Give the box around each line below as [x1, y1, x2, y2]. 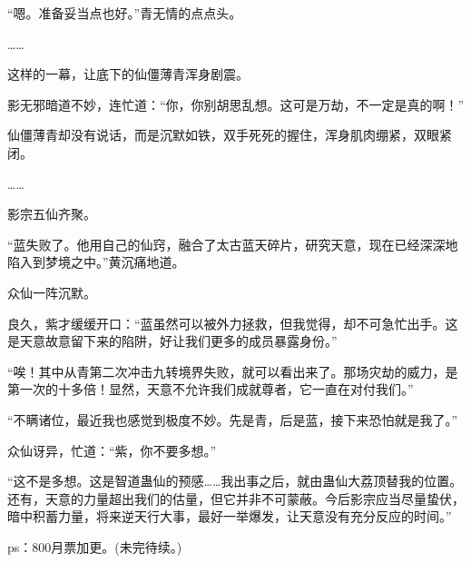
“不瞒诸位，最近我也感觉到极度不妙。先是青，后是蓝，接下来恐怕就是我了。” [7, 410, 458, 429]
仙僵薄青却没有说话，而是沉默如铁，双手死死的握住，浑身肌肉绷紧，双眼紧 [7, 125, 452, 144]
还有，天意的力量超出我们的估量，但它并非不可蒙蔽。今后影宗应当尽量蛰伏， [7, 489, 465, 508]
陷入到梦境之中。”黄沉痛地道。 [7, 252, 185, 272]
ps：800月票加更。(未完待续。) [7, 537, 182, 556]
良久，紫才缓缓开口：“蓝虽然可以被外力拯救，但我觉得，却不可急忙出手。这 [7, 313, 458, 332]
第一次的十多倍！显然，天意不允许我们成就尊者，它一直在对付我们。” [7, 380, 414, 399]
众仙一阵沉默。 [7, 282, 96, 301]
